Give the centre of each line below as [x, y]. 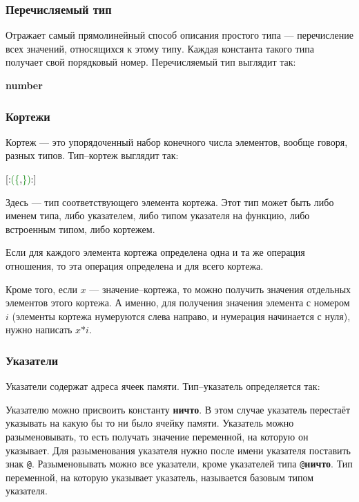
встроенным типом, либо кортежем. [80, 229]
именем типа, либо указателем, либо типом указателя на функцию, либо [158, 215]
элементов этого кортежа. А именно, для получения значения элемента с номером [178, 303]
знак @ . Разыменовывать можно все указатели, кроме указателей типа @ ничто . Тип [179, 464]
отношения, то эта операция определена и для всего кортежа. [135, 265]
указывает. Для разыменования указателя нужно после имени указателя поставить [178, 450]
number [24, 85]
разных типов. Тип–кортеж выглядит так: [92, 155]
